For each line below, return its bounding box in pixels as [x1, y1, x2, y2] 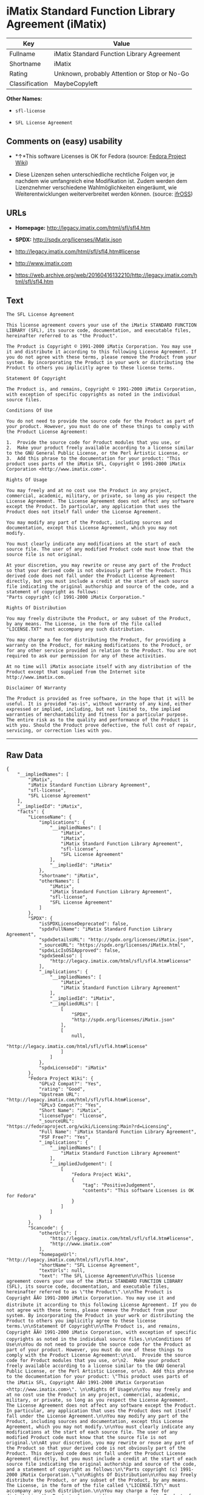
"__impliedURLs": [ [49, 1001, 99, 1007]
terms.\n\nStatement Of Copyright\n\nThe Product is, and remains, [6, 1323, 181, 1330]
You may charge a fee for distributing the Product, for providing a [6, 637, 186, 643]
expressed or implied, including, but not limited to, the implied [6, 706, 181, 713]
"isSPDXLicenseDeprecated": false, [38, 921, 129, 927]
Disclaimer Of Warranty [6, 685, 67, 691]
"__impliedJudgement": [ [49, 1161, 113, 1167]
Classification [9, 79, 49, 88]
